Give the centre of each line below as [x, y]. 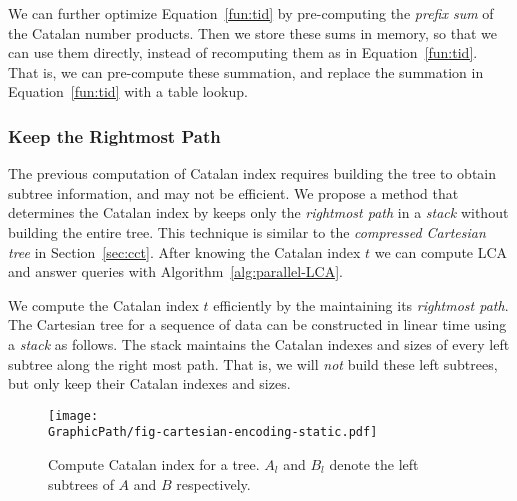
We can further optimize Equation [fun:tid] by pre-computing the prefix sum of [251, 13]
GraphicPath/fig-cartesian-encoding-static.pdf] [213, 432]
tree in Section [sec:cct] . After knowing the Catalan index [184, 251]
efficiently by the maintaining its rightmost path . [361, 304]
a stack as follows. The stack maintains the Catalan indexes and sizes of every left [259, 343]
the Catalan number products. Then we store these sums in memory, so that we [253, 32]
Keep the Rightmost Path [114, 135]
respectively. [213, 483]
